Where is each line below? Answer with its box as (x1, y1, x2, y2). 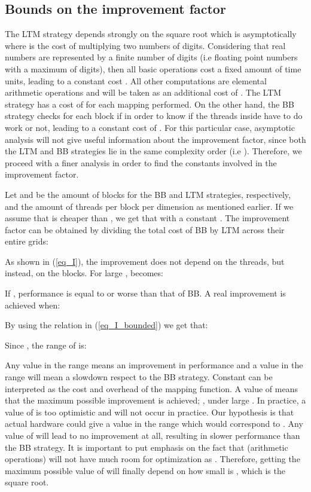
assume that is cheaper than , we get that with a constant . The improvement (5, 212, 290, 224)
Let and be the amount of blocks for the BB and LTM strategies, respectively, (5, 188, 291, 200)
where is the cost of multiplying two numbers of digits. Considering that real (5, 39, 286, 51)
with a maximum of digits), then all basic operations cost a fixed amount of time (5, 62, 301, 75)
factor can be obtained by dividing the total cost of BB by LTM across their (5, 223, 285, 236)
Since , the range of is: (5, 338, 87, 351)
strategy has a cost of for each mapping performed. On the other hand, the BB (5, 97, 294, 110)
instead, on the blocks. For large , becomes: (5, 267, 163, 279)
